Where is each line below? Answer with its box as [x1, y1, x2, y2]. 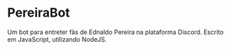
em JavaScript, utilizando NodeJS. [7, 35, 107, 43]
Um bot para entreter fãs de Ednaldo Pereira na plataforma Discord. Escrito [7, 28, 224, 36]
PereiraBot [7, 5, 70, 21]
